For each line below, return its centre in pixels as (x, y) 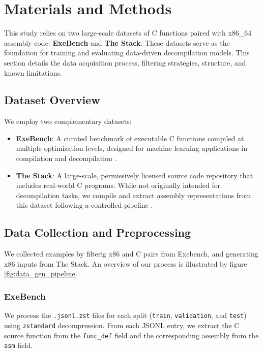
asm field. (18, 345)
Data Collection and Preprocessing (98, 232)
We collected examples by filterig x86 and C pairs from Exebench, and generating (131, 254)
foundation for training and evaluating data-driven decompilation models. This (127, 53)
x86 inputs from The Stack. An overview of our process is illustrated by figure (126, 263)
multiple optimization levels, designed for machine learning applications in (131, 148)
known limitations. (33, 72)
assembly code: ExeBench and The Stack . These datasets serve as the (117, 42)
